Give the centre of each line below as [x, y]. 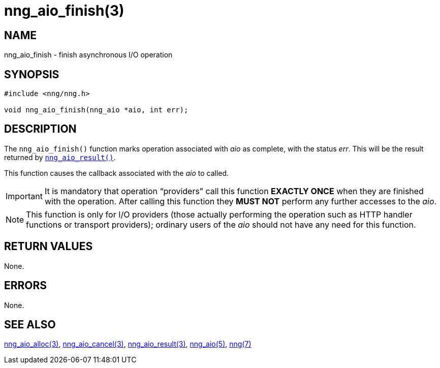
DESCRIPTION [40, 129]
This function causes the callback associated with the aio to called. [117, 173]
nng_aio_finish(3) [64, 11]
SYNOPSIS [32, 74]
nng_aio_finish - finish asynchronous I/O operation [88, 55]
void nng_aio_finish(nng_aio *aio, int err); [96, 110]
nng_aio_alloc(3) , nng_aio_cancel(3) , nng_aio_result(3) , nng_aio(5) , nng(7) [128, 344]
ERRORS [26, 286]
